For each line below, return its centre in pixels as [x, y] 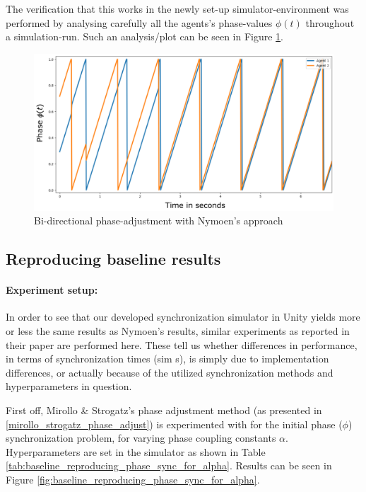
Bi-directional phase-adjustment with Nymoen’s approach [159, 221]
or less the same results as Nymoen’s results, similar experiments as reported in [178, 331]
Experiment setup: [52, 290]
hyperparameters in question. [69, 386]
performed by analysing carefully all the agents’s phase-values [139, 22]
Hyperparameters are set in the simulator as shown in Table [136, 451]
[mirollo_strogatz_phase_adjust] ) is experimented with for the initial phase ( [174, 424]
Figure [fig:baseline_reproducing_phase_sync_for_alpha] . [133, 480]
